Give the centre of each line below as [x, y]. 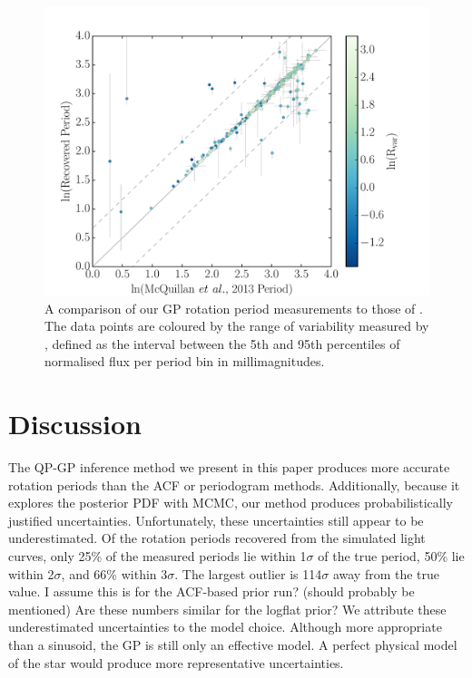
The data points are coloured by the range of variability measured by [237, 326]
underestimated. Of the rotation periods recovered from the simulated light [217, 538]
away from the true [386, 573]
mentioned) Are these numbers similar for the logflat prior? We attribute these [227, 609]
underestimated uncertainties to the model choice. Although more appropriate [225, 627]
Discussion [75, 424]
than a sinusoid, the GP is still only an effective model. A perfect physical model [233, 645]
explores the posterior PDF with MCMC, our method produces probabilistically [231, 503]
